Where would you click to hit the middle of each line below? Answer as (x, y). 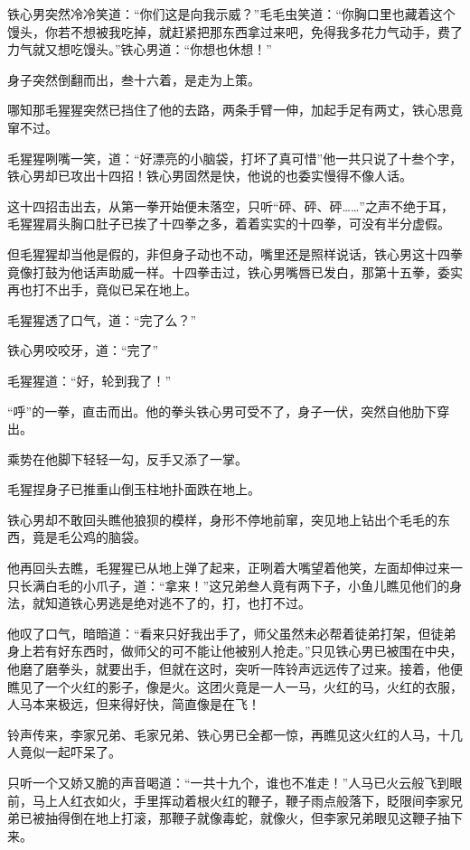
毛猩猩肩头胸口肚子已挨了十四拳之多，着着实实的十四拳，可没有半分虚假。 (229, 224)
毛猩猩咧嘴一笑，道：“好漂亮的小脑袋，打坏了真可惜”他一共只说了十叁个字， (235, 158)
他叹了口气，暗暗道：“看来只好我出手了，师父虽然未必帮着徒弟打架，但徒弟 (232, 633)
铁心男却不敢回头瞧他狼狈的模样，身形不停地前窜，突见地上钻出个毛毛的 (222, 519)
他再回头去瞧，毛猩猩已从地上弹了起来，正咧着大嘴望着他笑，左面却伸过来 (229, 568)
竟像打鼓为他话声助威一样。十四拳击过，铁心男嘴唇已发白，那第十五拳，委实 (235, 271)
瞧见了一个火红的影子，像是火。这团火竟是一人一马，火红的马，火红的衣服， (235, 686)
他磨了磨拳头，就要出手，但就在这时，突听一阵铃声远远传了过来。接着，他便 (235, 669)
